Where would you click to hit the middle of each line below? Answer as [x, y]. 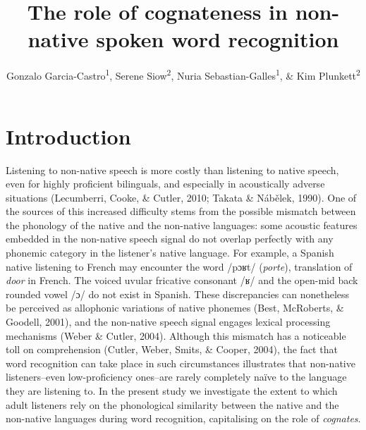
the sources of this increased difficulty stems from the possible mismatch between [181, 211]
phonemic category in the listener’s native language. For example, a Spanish [170, 253]
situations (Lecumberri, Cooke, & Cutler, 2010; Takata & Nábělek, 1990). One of [181, 197]
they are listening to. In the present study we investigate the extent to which [172, 391]
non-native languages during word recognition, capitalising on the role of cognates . [183, 418]
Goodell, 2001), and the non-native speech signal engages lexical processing [168, 322]
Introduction [68, 136]
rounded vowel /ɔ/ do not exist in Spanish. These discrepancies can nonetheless [178, 294]
